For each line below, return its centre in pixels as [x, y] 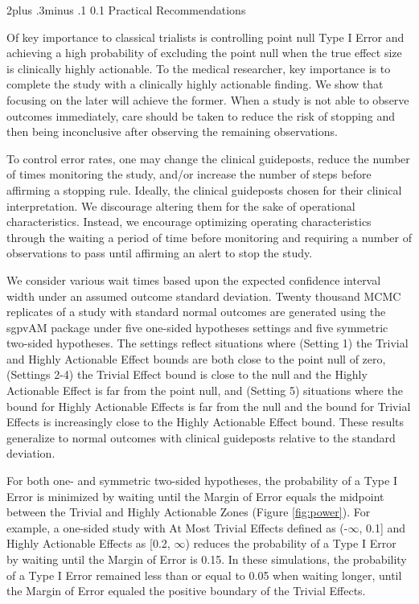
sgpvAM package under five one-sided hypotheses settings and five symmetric [197, 327]
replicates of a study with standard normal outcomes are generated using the [196, 312]
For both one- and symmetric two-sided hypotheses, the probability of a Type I [202, 481]
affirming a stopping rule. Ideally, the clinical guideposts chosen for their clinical [204, 189]
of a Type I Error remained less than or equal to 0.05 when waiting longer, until [204, 575]
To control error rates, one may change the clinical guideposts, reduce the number [208, 158]
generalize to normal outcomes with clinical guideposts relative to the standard [201, 437]
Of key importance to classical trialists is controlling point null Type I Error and [205, 37]
